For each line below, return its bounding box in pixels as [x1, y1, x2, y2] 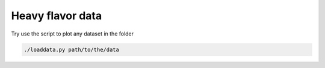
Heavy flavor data [11, 9, 102, 22]
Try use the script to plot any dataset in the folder [11, 30, 134, 37]
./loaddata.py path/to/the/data [23, 46, 120, 53]
